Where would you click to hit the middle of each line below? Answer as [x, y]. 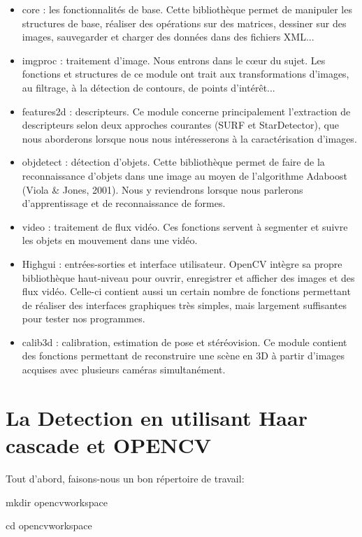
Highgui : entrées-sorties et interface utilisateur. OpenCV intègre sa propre [182, 263]
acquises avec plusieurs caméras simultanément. [124, 370]
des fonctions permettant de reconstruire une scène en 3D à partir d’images [183, 356]
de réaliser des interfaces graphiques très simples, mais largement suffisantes [184, 305]
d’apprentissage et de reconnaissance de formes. [124, 203]
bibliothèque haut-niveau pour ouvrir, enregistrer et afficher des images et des [188, 277]
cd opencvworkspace [49, 525]
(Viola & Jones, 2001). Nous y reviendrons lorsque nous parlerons [162, 189]
